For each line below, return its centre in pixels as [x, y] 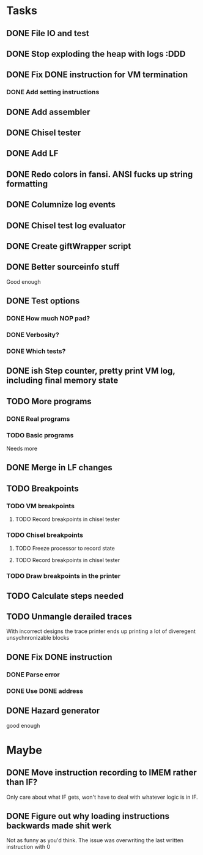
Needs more [22, 448]
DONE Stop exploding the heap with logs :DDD [96, 54]
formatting [27, 184]
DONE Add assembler [48, 112]
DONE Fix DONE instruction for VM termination [97, 75]
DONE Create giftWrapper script [69, 246]
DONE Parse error [33, 675]
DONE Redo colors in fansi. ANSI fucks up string [100, 174]
